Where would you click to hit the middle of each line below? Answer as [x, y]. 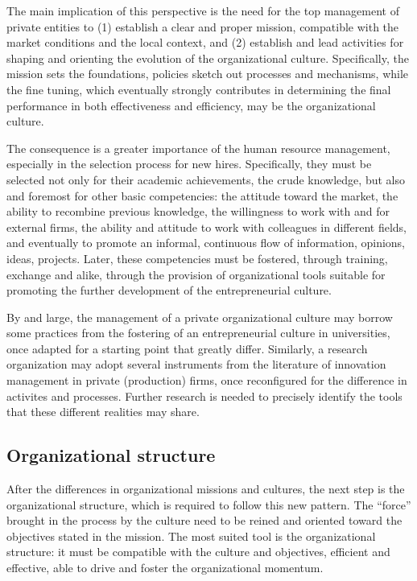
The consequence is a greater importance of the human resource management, [198, 148]
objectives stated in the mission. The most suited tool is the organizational [191, 536]
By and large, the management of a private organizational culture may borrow [200, 317]
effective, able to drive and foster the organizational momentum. [165, 568]
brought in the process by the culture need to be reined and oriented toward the [204, 520]
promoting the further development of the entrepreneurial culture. [169, 290]
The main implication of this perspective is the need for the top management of [203, 10]
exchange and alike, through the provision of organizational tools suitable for [196, 274]
